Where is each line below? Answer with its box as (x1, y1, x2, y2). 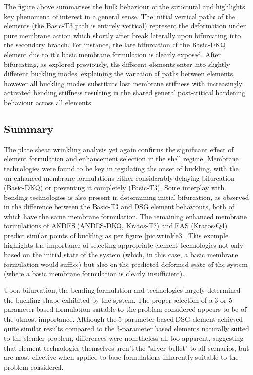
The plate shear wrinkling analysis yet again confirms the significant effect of (4, 144, 234, 154)
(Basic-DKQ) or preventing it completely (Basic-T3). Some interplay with (4, 182, 225, 193)
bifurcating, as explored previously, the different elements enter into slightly (4, 59, 230, 69)
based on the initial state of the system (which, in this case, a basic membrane (4, 249, 238, 260)
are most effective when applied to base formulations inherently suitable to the (4, 352, 239, 362)
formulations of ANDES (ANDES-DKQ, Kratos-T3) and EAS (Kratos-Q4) (4, 221, 228, 231)
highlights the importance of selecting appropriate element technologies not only (4, 240, 244, 250)
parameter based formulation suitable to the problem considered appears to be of (4, 304, 247, 314)
